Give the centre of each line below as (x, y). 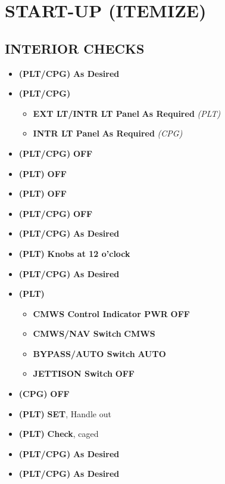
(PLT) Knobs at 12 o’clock (74, 253)
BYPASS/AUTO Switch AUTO (99, 353)
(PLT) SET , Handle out (65, 413)
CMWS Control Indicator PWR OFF (111, 313)
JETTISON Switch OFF (84, 373)
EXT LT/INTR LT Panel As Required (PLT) (127, 113)
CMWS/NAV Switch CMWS (94, 333)
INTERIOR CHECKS (75, 48)
